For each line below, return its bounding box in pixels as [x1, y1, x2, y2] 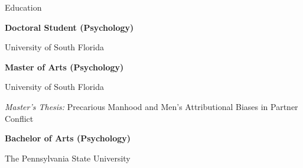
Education [5, 1, 42, 13]
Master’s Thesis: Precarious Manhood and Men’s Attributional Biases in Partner [5, 100, 298, 112]
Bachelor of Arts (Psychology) [5, 132, 131, 144]
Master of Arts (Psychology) [5, 60, 124, 73]
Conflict [5, 112, 34, 124]
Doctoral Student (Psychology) [5, 21, 134, 33]
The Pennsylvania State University [5, 151, 131, 164]
